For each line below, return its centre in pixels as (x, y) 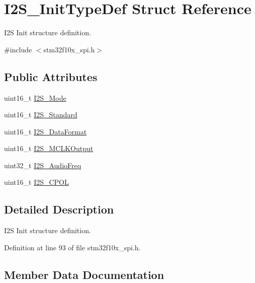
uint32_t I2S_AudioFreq (43, 165)
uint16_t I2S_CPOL (36, 182)
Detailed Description (59, 209)
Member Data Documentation (84, 274)
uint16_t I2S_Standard (41, 115)
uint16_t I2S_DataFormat (46, 131)
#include (18, 49)
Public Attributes (51, 76)
